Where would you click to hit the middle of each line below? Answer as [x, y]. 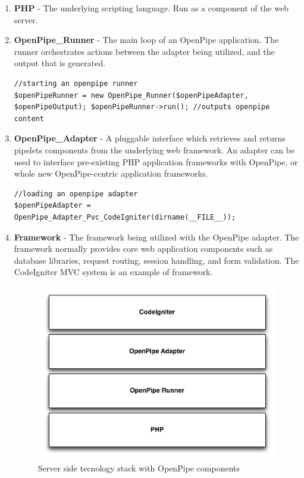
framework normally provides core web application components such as [143, 249]
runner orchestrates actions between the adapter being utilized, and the [144, 51]
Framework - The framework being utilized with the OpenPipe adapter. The [156, 237]
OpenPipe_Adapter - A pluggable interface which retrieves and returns [150, 138]
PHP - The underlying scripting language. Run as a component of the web [151, 8]
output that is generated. [60, 63]
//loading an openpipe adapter [76, 194]
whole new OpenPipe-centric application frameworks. [111, 173]
